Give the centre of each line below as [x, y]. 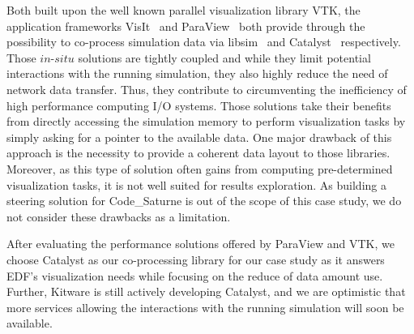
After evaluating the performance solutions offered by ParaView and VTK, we [201, 244]
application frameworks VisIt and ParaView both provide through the [186, 26]
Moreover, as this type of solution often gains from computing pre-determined [200, 168]
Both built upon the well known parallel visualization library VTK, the [184, 10]
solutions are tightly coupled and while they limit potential [224, 57]
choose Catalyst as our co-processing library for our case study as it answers [196, 259]
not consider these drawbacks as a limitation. [119, 216]
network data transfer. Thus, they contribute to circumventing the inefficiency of [207, 89]
